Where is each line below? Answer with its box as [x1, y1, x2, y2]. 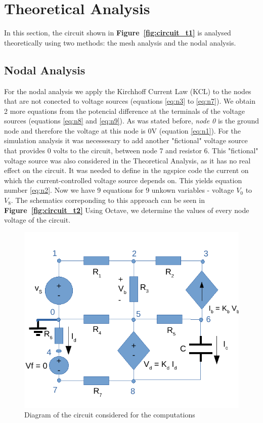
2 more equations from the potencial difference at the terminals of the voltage [4, 105, 245, 116]
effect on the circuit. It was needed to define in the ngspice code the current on [4, 165, 249, 176]
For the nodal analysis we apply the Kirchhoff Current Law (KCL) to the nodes [4, 86, 251, 96]
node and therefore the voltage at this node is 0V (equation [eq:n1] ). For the [4, 125, 241, 136]
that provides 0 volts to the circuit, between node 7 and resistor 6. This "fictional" [4, 145, 258, 156]
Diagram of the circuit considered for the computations [24, 409, 195, 420]
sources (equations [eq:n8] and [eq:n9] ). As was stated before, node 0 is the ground [4, 115, 259, 126]
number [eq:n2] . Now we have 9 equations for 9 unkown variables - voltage [4, 185, 234, 195]
